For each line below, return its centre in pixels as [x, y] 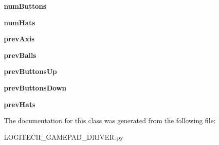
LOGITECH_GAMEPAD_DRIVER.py [64, 136]
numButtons [25, 6]
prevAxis [19, 39]
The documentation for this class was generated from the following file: [110, 120]
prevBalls [20, 55]
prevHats [20, 104]
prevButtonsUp [31, 71]
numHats [19, 22]
